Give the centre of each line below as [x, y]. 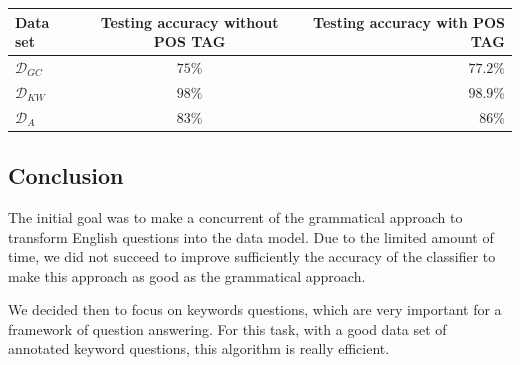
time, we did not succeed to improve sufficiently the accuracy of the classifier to [252, 256]
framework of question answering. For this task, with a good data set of [227, 328]
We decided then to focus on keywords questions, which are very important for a [255, 309]
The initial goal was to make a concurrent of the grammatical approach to [235, 216]
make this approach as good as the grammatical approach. [187, 275]
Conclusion [66, 175]
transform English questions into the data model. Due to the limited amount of [251, 236]
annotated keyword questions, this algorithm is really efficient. [199, 348]
